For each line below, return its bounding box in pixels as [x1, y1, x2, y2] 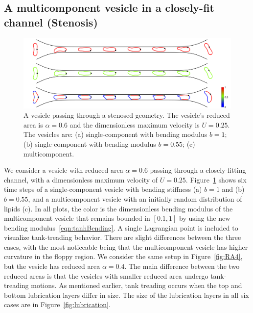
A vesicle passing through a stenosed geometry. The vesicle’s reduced [23, 110, 230, 120]
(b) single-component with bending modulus [23, 138, 156, 149]
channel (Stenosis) [4, 14, 98, 29]
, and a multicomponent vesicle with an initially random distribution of [28, 193, 242, 204]
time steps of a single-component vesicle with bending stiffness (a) [4, 184, 202, 194]
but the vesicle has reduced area [4, 261, 100, 271]
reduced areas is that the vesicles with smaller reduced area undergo [4, 270, 208, 281]
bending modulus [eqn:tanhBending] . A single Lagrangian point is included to [4, 222, 238, 233]
